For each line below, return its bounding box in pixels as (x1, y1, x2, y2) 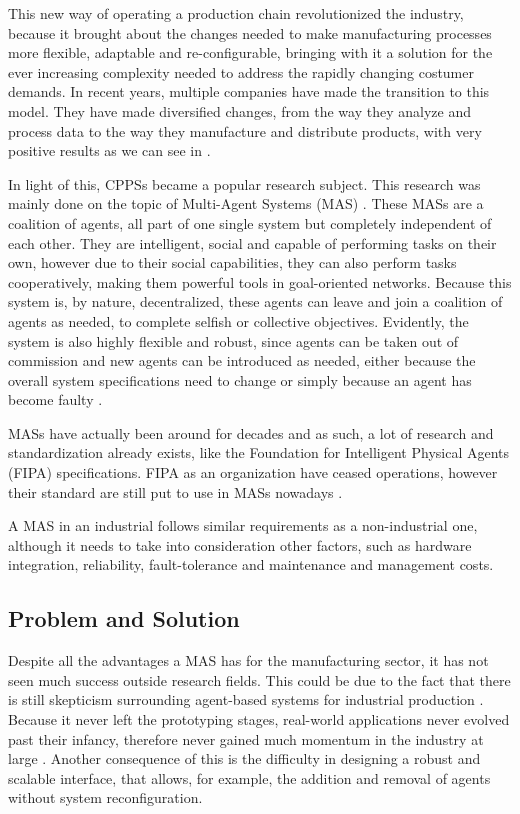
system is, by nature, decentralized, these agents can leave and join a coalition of (8, 291, 503, 312)
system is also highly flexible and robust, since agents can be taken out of (8, 330, 459, 351)
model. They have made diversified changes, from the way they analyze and (8, 100, 471, 121)
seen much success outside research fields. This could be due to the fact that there (8, 669, 511, 690)
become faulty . (8, 389, 103, 410)
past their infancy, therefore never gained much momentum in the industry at (8, 728, 484, 749)
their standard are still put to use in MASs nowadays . (8, 481, 343, 502)
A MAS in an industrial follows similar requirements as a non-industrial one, (8, 515, 478, 536)
